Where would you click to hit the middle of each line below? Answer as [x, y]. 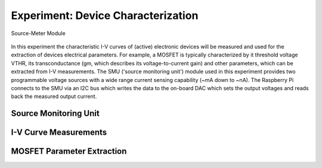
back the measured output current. [54, 96]
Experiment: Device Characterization [105, 15]
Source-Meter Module [38, 33]
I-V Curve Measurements [59, 133]
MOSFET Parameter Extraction [69, 151]
